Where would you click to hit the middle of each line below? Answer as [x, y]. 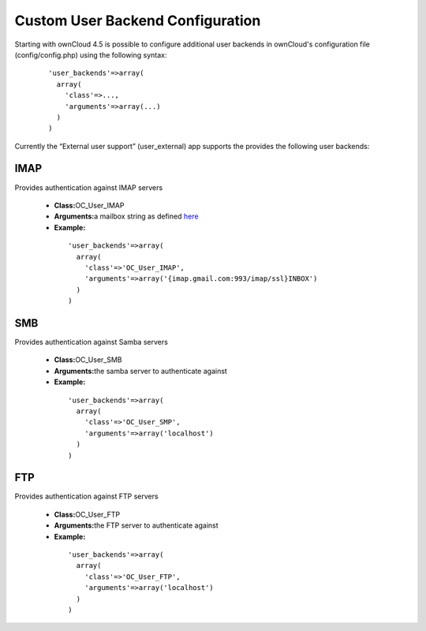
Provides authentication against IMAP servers [89, 187]
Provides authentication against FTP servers [86, 496]
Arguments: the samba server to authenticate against [141, 371]
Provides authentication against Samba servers [92, 342]
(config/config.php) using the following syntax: [91, 54]
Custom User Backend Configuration [138, 21]
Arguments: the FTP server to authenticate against [136, 525]
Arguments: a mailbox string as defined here [126, 216]
